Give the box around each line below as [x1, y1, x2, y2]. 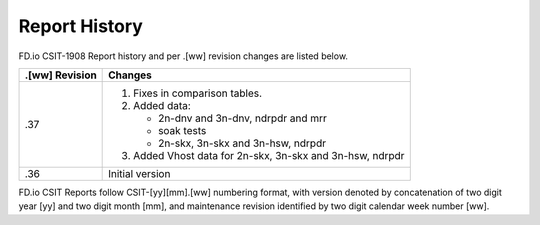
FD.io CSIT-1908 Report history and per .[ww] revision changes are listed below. [18, 50, 349, 62]
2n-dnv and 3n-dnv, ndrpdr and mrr [158, 111, 327, 125]
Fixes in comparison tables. [133, 86, 263, 100]
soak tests [158, 123, 207, 137]
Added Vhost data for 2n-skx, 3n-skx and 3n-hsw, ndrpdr [133, 148, 405, 162]
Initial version [108, 166, 171, 180]
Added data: [133, 98, 192, 112]
